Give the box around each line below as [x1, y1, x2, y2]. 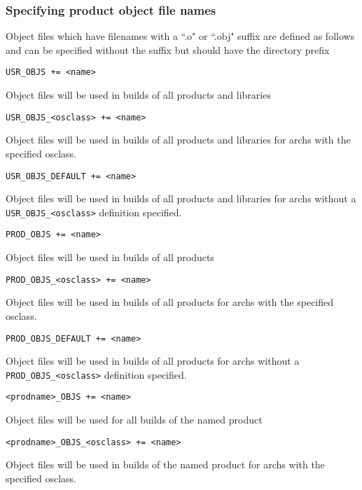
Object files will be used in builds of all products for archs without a [6, 353, 300, 368]
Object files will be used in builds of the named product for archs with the [6, 457, 325, 472]
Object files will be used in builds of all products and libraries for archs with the [6, 132, 351, 147]
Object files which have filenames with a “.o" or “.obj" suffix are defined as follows [6, 29, 355, 43]
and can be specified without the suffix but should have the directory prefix [6, 42, 330, 57]
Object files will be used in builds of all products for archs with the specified [6, 295, 334, 309]
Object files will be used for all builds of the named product [6, 412, 263, 427]
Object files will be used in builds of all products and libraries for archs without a [6, 191, 356, 206]
